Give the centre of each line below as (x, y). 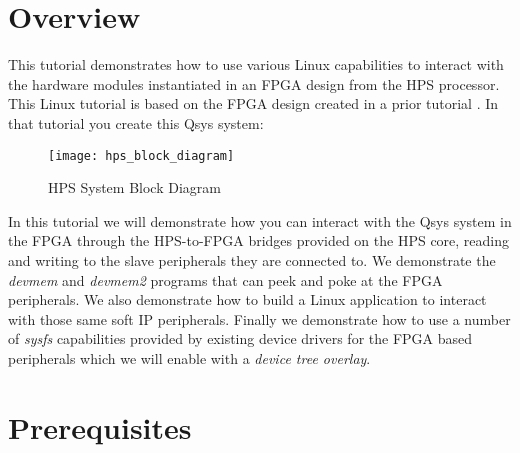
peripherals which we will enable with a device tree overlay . (189, 357)
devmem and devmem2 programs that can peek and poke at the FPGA (225, 279)
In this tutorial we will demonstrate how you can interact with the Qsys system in (260, 220)
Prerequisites (100, 426)
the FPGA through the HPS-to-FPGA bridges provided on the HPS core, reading (259, 240)
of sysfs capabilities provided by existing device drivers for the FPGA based (240, 338)
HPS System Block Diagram (134, 187)
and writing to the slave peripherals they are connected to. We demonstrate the (252, 259)
